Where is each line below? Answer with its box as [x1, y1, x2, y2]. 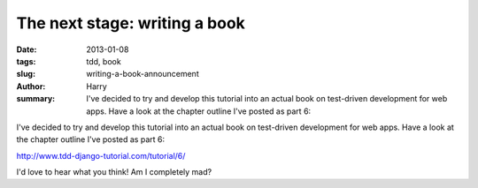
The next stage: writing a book [16, 13, 245, 33]
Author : [16, 80, 46, 92]
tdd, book [86, 56, 121, 66]
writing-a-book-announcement [86, 69, 199, 79]
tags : [16, 56, 36, 66]
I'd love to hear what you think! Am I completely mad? [16, 167, 212, 177]
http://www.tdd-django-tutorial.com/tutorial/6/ [16, 150, 186, 161]
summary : [16, 94, 56, 104]
